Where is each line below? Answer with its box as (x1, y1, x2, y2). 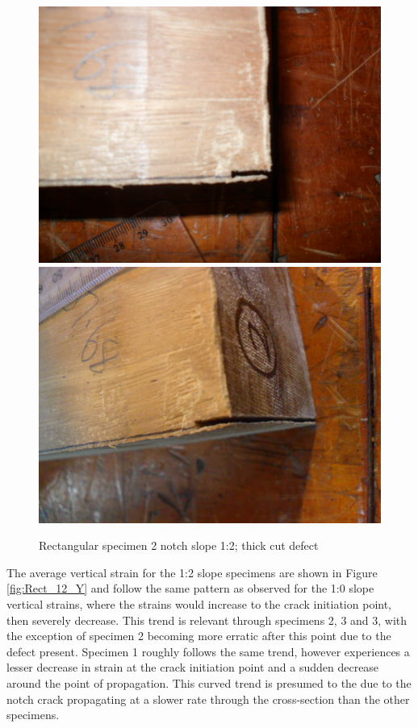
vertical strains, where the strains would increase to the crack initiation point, (6, 595, 392, 612)
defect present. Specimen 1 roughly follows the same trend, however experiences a (6, 643, 410, 659)
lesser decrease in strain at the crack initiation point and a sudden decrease (6, 659, 379, 676)
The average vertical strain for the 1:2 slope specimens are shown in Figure (6, 564, 378, 580)
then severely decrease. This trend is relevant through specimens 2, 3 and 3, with (6, 611, 408, 628)
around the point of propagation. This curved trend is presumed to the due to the (6, 674, 412, 691)
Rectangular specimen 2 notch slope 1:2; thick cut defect (39, 537, 319, 554)
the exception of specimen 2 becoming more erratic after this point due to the (6, 627, 391, 644)
